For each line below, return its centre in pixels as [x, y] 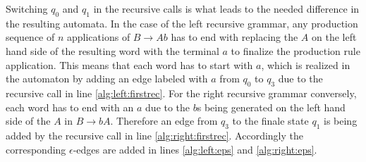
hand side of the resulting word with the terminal [112, 50]
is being [341, 121]
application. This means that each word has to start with [129, 64]
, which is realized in [306, 64]
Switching [27, 8]
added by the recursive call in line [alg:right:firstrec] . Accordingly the [154, 135]
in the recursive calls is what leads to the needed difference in [226, 8]
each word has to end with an [70, 107]
